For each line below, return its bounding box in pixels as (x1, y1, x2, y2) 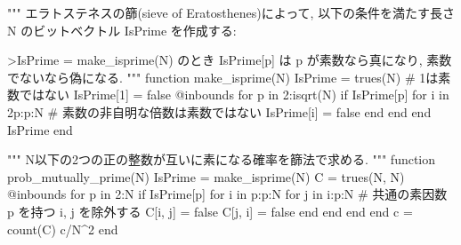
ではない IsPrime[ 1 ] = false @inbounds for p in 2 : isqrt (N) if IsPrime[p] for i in (19, 85, 449, 104)
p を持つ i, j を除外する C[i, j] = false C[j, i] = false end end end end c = (7, 202, 413, 220)
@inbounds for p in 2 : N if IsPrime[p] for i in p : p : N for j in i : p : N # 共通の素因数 (7, 185, 448, 203)
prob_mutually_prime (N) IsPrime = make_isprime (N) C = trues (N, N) (7, 167, 405, 186)
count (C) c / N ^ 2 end (7, 219, 118, 238)
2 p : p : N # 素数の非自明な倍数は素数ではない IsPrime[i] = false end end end (7, 102, 432, 121)
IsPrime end (7, 120, 73, 138)
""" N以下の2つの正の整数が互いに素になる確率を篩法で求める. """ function (7, 150, 436, 169)
